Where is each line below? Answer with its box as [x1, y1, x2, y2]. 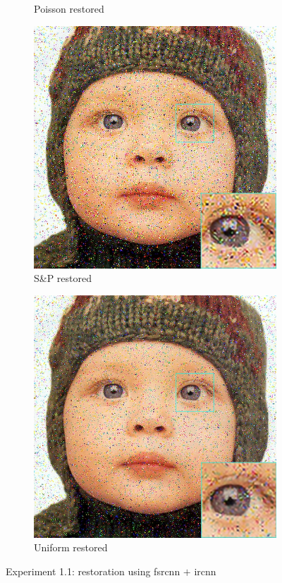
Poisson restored [34, 1, 104, 16]
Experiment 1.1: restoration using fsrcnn [6, 563, 180, 578]
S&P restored [34, 271, 92, 286]
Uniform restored [34, 540, 108, 555]
